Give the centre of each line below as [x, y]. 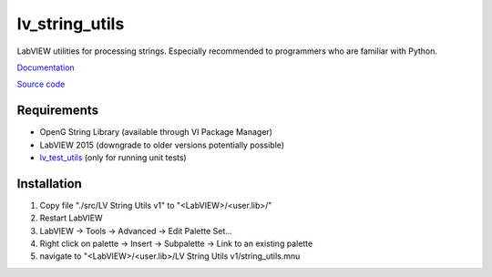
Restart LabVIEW [72, 218]
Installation [49, 184]
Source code [41, 84]
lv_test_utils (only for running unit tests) [113, 158]
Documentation [46, 67]
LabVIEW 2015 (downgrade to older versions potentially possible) [162, 145]
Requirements [58, 111]
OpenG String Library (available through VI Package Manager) [156, 132]
